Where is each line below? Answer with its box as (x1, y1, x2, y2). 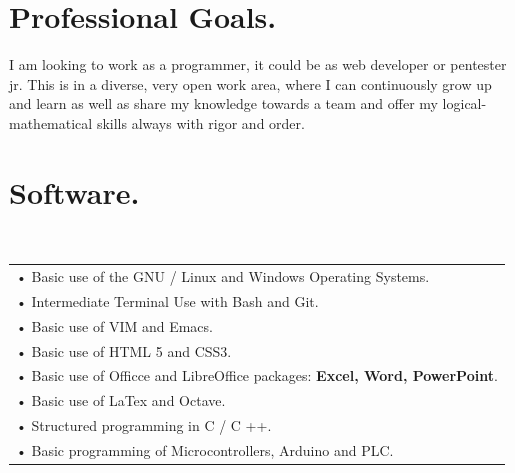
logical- (442, 93, 487, 114)
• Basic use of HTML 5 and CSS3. (16, 340, 232, 361)
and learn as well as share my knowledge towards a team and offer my (9, 93, 438, 114)
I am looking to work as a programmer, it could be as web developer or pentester (9, 54, 507, 75)
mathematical (9, 112, 93, 133)
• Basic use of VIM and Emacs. (16, 315, 213, 336)
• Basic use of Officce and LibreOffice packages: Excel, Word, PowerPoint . (16, 365, 498, 386)
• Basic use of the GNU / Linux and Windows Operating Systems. (16, 265, 430, 286)
